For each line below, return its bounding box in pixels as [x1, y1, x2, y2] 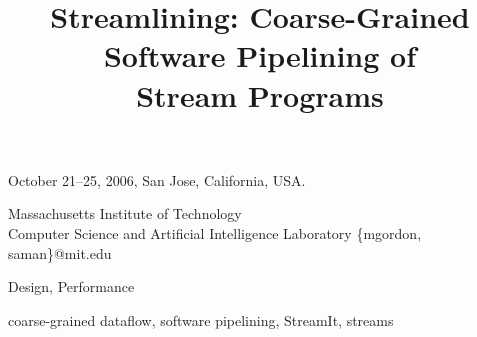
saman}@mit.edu [8, 242, 112, 263]
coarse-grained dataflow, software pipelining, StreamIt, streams [8, 309, 394, 330]
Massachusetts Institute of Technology [8, 203, 242, 224]
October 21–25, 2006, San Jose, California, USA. [8, 169, 306, 190]
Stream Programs [136, 74, 384, 115]
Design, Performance [8, 276, 135, 297]
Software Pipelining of [103, 35, 417, 76]
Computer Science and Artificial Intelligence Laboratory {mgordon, [8, 222, 422, 243]
